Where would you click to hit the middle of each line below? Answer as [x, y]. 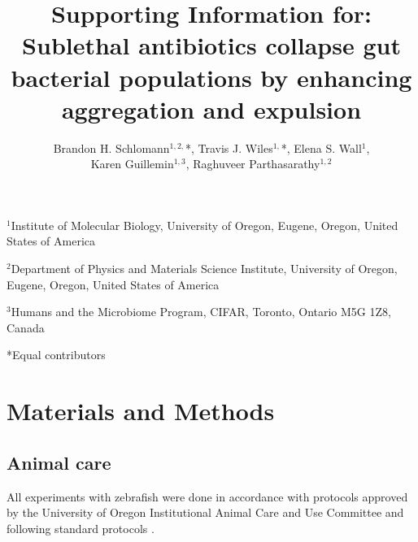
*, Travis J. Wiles [229, 147]
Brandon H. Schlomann [111, 147]
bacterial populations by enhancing [211, 77]
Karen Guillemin [132, 164]
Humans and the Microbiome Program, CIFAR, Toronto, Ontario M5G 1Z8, [201, 312]
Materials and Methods [141, 411]
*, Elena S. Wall [321, 147]
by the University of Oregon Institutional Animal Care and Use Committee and [205, 512]
